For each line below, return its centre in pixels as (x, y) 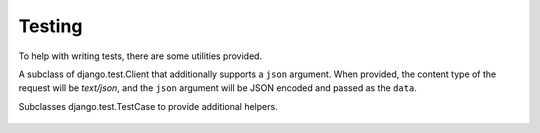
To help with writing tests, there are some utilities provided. (140, 56)
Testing (50, 26)
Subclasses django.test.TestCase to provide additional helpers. (148, 106)
